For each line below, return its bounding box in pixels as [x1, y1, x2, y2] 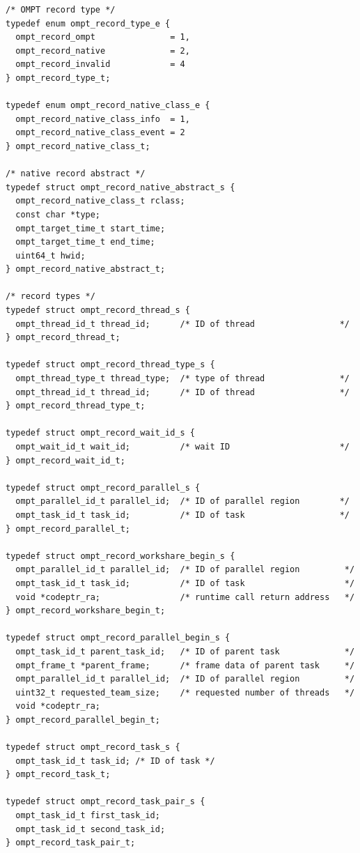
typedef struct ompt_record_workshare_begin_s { [6, 551, 235, 561]
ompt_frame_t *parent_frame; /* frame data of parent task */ [15, 660, 355, 670]
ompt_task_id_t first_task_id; [15, 810, 160, 821]
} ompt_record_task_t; [6, 769, 111, 780]
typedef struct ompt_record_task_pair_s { [6, 797, 205, 807]
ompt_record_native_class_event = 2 [15, 128, 185, 138]
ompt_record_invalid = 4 [15, 59, 185, 70]
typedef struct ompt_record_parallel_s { [6, 482, 201, 493]
